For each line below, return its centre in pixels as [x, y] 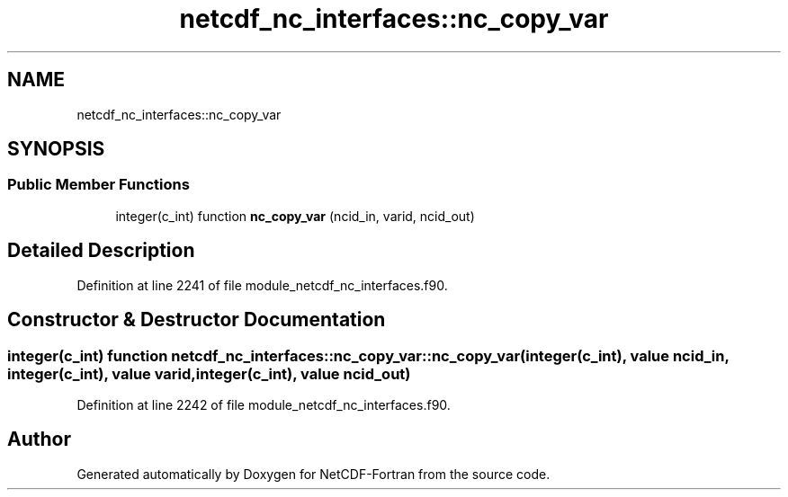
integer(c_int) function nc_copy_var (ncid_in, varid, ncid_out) [295, 216]
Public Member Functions [98, 185]
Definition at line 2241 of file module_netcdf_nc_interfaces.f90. [262, 285]
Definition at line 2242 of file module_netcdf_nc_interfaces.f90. [264, 404]
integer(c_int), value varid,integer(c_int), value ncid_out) [209, 373]
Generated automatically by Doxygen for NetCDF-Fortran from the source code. [313, 474]
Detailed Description [101, 251]
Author [39, 439]
